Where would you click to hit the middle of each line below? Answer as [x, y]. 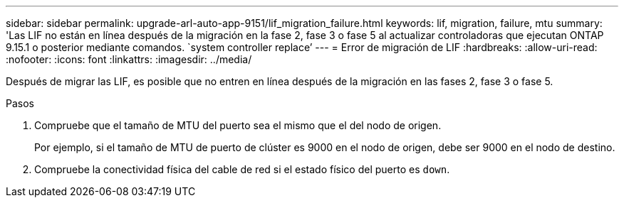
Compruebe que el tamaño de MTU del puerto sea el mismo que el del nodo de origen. [238, 125]
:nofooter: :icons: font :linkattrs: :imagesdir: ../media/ [129, 59]
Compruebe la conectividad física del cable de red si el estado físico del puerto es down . [242, 169]
